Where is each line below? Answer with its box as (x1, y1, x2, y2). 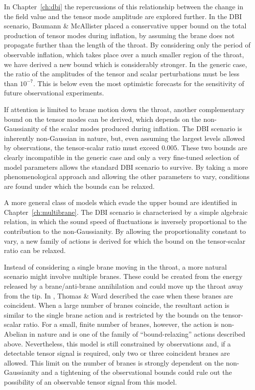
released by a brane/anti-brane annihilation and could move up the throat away (4, 281, 243, 291)
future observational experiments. (4, 88, 104, 98)
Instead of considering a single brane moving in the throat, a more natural (4, 261, 227, 272)
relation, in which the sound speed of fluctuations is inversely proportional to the (4, 216, 247, 227)
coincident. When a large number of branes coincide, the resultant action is (4, 300, 230, 310)
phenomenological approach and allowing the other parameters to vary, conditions (4, 171, 250, 182)
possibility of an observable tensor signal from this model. (4, 376, 177, 387)
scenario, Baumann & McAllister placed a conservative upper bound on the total (4, 21, 247, 31)
